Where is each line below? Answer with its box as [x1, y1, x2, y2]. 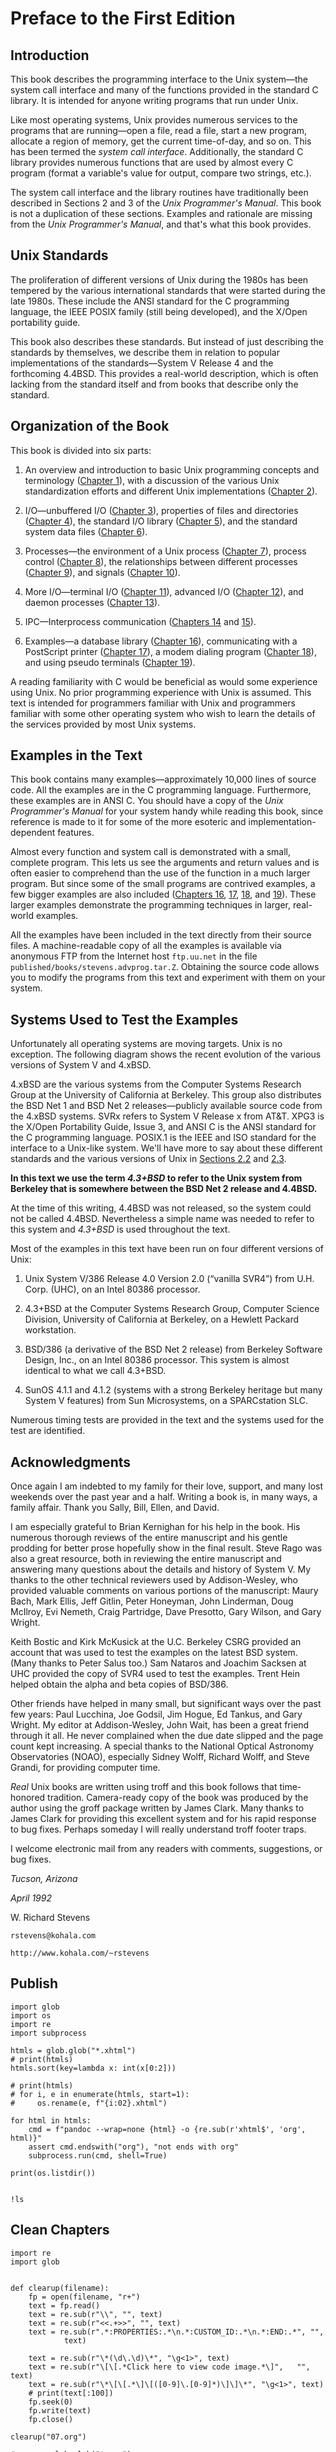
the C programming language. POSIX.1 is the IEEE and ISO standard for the [10, 1132, 317, 1144]
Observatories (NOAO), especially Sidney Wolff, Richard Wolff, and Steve [10, 1751, 310, 1763]
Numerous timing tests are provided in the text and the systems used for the [10, 1414, 325, 1426]
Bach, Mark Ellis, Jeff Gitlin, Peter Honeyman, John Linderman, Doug [10, 1595, 294, 1607]
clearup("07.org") [10, 2432, 87, 2442]
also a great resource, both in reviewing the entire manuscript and [10, 1553, 282, 1565]
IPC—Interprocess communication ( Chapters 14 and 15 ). [24, 615, 257, 627]
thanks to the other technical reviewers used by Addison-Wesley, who [10, 1574, 298, 1586]
